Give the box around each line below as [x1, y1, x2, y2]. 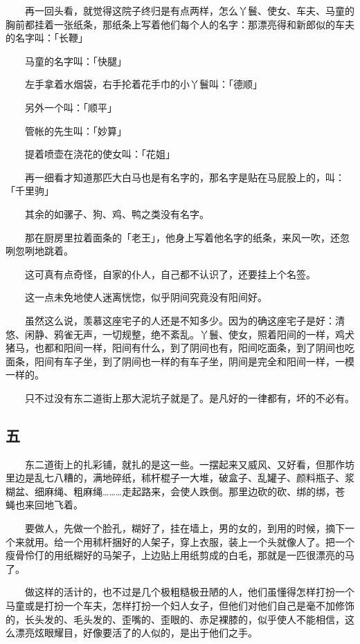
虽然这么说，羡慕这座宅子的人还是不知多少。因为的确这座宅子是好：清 [24, 313, 345, 327]
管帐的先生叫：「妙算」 [24, 123, 127, 138]
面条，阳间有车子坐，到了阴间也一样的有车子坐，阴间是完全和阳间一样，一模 [6, 353, 354, 368]
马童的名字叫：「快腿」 [24, 53, 127, 68]
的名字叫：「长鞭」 [6, 30, 88, 45]
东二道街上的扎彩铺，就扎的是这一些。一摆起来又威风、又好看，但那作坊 [24, 457, 354, 471]
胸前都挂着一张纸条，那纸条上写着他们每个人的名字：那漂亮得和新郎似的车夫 [6, 17, 354, 31]
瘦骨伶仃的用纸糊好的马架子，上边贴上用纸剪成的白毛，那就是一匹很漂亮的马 [6, 548, 354, 562]
